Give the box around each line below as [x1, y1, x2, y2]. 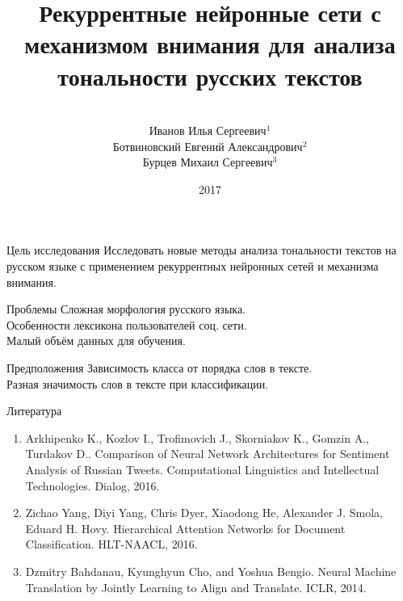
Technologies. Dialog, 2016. [25, 477, 160, 494]
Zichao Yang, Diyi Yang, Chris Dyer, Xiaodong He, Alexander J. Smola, [25, 504, 383, 521]
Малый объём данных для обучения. [6, 332, 186, 349]
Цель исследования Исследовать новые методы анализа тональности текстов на [6, 242, 397, 258]
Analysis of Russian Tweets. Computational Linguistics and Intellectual [25, 461, 380, 477]
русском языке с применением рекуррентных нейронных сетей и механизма [6, 258, 379, 275]
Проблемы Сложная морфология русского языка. [6, 300, 246, 317]
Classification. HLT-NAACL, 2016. [25, 536, 198, 553]
